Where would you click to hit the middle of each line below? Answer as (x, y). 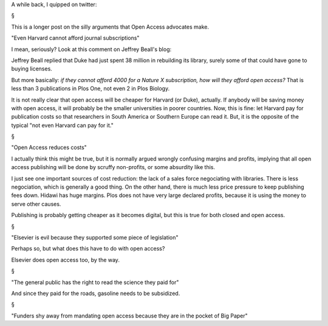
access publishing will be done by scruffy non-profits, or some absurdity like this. (113, 167)
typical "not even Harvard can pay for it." (62, 125)
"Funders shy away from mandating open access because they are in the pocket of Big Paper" (130, 316)
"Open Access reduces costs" (49, 147)
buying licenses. (32, 69)
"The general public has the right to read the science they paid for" (95, 282)
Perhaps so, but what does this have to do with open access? (88, 249)
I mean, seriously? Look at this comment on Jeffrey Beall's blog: (91, 49)
